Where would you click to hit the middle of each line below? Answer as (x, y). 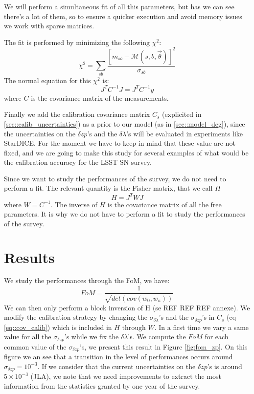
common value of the (35, 346)
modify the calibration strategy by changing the (76, 317)
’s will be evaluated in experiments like (185, 133)
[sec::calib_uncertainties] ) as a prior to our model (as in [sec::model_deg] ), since (125, 123)
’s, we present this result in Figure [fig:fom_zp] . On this (163, 346)
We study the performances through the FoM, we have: (87, 280)
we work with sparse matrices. (49, 26)
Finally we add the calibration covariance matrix (77, 114)
